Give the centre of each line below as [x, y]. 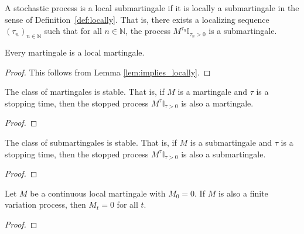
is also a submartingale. [223, 154]
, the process [148, 31]
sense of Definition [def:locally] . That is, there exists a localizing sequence [137, 19]
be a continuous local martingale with [98, 193]
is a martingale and [212, 92]
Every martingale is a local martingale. [75, 52]
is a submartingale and [231, 142]
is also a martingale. [217, 103]
